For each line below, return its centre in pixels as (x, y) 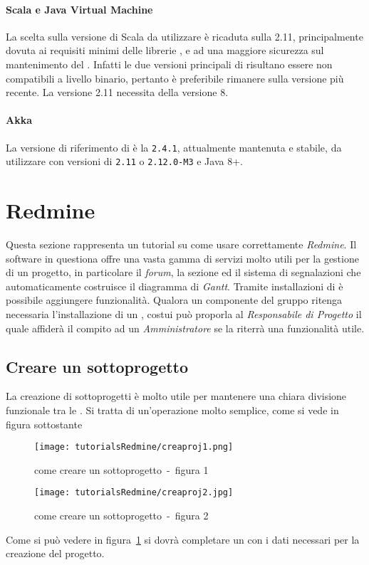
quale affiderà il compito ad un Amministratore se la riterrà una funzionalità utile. (185, 328)
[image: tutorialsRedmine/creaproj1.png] (134, 447)
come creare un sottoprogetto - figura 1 (121, 469)
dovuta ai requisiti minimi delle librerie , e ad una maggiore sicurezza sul (165, 50)
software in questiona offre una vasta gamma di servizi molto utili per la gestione (182, 258)
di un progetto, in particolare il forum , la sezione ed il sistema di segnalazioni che (183, 272)
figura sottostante (44, 424)
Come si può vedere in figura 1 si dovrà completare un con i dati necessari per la (183, 539)
